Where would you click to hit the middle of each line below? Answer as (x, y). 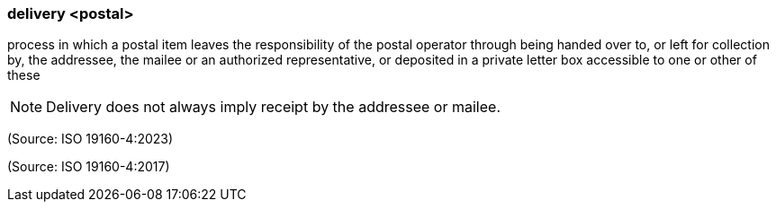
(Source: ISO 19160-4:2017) (89, 167)
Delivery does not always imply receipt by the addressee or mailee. (273, 107)
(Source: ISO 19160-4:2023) (90, 139)
